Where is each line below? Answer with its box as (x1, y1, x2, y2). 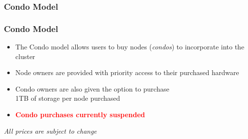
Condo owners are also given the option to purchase (15, 83, 169, 93)
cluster (15, 51, 35, 61)
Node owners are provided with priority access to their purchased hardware (15, 67, 239, 77)
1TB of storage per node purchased (15, 93, 120, 103)
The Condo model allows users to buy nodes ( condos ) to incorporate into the (15, 42, 245, 52)
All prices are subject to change (4, 125, 97, 136)
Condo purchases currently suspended (15, 109, 145, 120)
